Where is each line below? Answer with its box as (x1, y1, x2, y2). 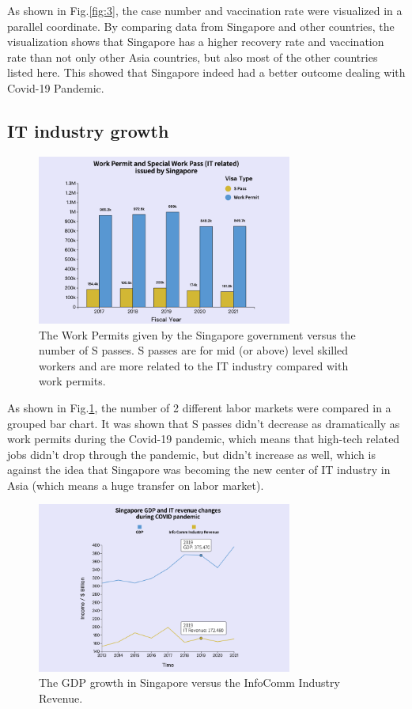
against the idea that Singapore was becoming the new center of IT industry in (7, 461, 391, 478)
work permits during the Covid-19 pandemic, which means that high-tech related (7, 430, 400, 447)
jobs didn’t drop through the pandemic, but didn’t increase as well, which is (7, 445, 376, 462)
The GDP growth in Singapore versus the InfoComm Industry (39, 674, 340, 691)
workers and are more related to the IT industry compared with (39, 357, 349, 373)
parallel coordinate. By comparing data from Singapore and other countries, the (7, 17, 395, 34)
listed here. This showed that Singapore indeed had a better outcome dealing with (7, 64, 406, 81)
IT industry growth (7, 118, 169, 142)
